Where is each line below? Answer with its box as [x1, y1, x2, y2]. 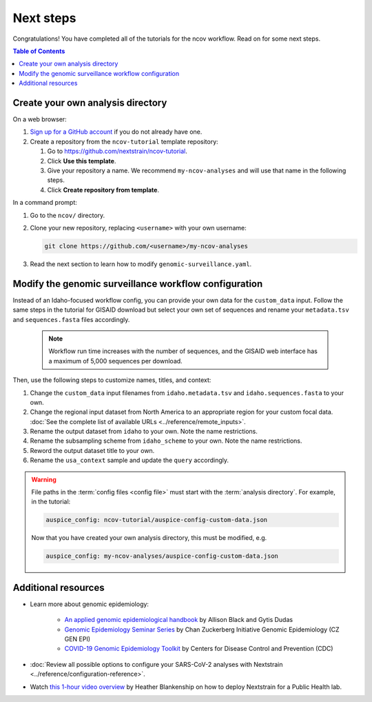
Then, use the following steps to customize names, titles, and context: [12, 376, 211, 384]
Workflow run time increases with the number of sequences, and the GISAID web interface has [48, 347, 318, 355]
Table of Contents [12, 47, 65, 55]
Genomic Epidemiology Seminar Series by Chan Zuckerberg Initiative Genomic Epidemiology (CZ [64, 625, 340, 634]
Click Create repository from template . [47, 185, 160, 194]
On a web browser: [12, 115, 67, 123]
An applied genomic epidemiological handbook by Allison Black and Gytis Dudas [64, 616, 293, 624]
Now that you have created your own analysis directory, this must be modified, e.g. [31, 534, 267, 542]
